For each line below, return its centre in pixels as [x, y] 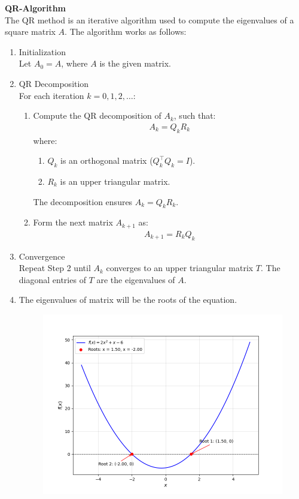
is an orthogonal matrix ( [107, 160]
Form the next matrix [73, 222]
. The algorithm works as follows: [126, 31]
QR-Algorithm [35, 8]
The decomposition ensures [83, 201]
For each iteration [51, 95]
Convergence [42, 256]
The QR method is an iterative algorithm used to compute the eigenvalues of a [149, 19]
